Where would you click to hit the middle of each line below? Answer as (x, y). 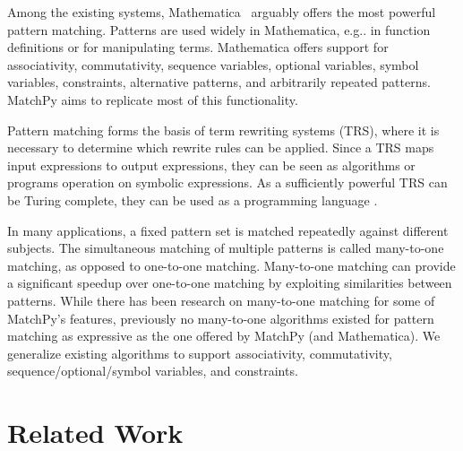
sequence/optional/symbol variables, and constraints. (153, 371)
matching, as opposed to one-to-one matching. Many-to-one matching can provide (231, 265)
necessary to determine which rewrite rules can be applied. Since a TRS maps (221, 147)
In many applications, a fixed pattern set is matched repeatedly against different (228, 230)
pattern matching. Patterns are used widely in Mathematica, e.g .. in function (219, 29)
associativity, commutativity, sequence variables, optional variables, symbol (213, 64)
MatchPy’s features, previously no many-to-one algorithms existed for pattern (221, 318)
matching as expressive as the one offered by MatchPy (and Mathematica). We (224, 336)
